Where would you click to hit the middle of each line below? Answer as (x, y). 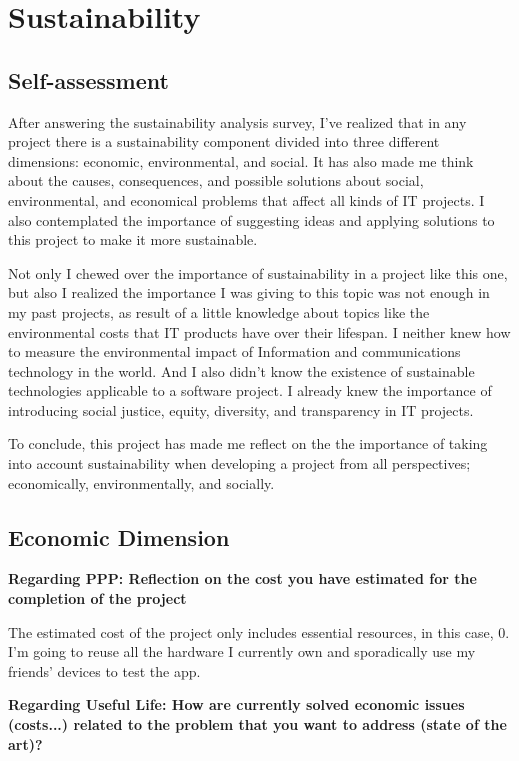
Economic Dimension (119, 536)
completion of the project (97, 598)
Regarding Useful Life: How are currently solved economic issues (236, 704)
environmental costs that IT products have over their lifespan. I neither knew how (259, 331)
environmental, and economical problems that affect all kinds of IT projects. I (246, 199)
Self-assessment (88, 79)
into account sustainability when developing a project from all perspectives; (239, 463)
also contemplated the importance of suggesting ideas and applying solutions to (251, 219)
